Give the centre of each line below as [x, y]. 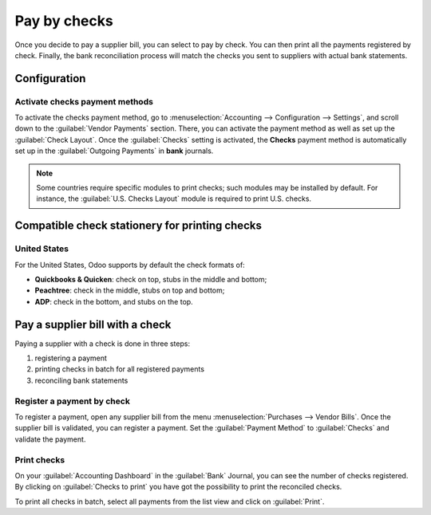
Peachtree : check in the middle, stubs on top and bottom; [130, 290]
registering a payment [71, 358]
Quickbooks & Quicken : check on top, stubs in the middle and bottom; [151, 279]
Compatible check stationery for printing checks [138, 226]
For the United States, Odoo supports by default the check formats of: [130, 265]
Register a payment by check [73, 401]
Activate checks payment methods [84, 101]
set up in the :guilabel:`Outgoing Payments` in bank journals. [114, 151]
